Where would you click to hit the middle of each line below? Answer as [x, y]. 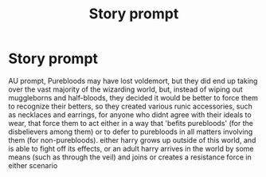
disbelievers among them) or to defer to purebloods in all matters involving [131, 132]
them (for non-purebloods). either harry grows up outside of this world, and [132, 140]
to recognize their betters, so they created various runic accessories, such [131, 106]
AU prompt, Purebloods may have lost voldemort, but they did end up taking [133, 81]
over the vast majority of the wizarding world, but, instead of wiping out [125, 89]
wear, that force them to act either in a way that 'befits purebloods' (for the [131, 123]
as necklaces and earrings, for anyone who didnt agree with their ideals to [130, 114]
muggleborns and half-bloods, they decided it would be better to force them [133, 97]
